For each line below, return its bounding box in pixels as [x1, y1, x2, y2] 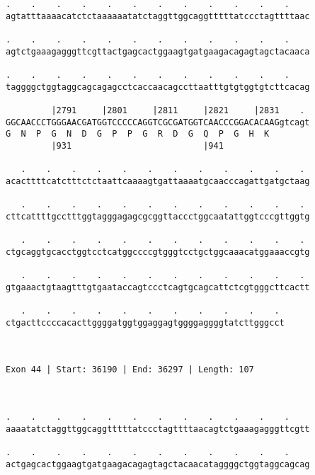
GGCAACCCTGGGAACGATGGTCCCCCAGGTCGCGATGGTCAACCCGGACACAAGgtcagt [6, 117, 310, 127]
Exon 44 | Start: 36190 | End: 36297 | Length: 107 [6, 365, 254, 375]
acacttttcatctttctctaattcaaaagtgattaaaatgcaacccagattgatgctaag [6, 176, 310, 186]
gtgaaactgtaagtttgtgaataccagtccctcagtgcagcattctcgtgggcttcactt [6, 282, 310, 292]
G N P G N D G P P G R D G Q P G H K [6, 129, 270, 139]
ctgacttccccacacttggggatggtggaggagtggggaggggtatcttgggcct [6, 317, 285, 328]
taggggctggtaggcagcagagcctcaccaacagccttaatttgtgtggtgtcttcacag [6, 81, 310, 92]
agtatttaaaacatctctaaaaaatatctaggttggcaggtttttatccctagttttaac [6, 11, 310, 21]
